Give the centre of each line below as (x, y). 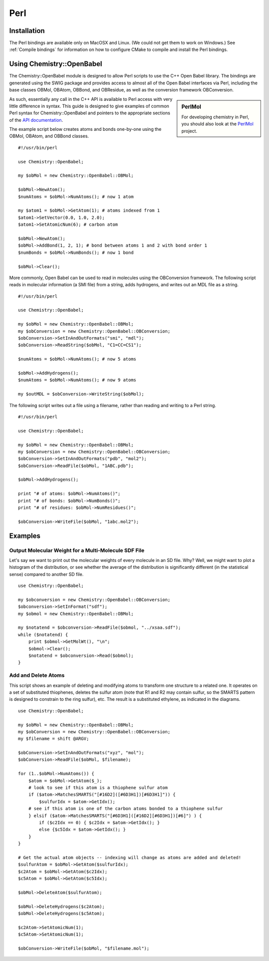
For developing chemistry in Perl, (215, 117)
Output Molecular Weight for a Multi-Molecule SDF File (77, 550)
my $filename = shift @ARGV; (54, 739)
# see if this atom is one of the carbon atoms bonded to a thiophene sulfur (126, 809)
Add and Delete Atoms (37, 675)
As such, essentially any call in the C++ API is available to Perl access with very (91, 99)
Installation (27, 31)
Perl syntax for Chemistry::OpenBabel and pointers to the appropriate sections (90, 113)
